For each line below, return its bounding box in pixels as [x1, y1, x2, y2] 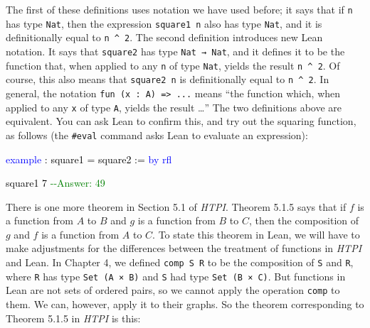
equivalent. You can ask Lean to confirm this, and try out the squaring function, [6, 114, 356, 129]
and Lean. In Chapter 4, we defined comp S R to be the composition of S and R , [6, 255, 354, 270]
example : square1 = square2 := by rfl [6, 151, 172, 166]
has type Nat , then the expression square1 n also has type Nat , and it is [6, 16, 322, 31]
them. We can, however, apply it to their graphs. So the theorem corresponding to [6, 297, 364, 312]
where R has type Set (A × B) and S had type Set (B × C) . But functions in [6, 268, 346, 283]
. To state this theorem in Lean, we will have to [152, 226, 360, 241]
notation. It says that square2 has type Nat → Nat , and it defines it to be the [6, 43, 345, 58]
